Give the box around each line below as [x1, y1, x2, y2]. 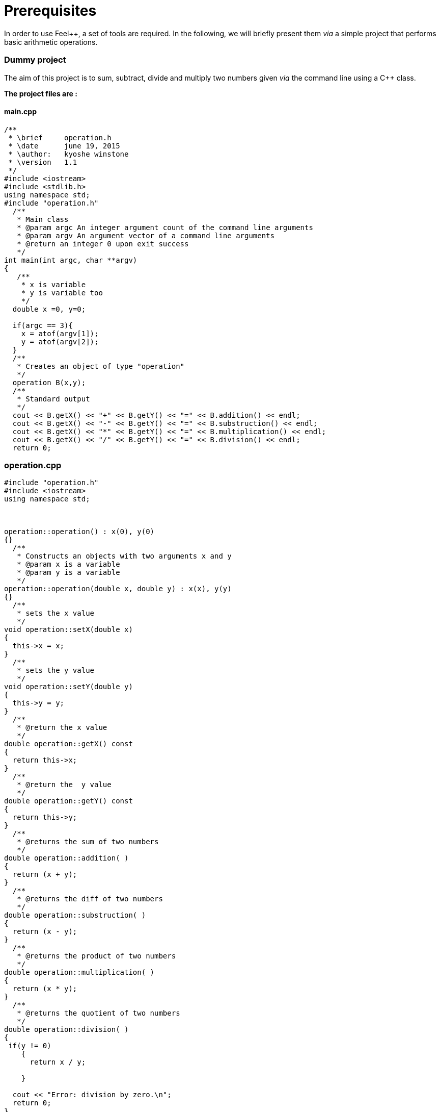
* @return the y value [17, 780, 112, 789]
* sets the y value [17, 666, 95, 675]
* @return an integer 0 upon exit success [17, 239, 189, 248]
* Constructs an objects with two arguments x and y [17, 552, 232, 561]
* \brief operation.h [8, 133, 112, 142]
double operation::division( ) [4, 1025, 129, 1034]
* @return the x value [17, 723, 107, 732]
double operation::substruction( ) [4, 911, 146, 920]
